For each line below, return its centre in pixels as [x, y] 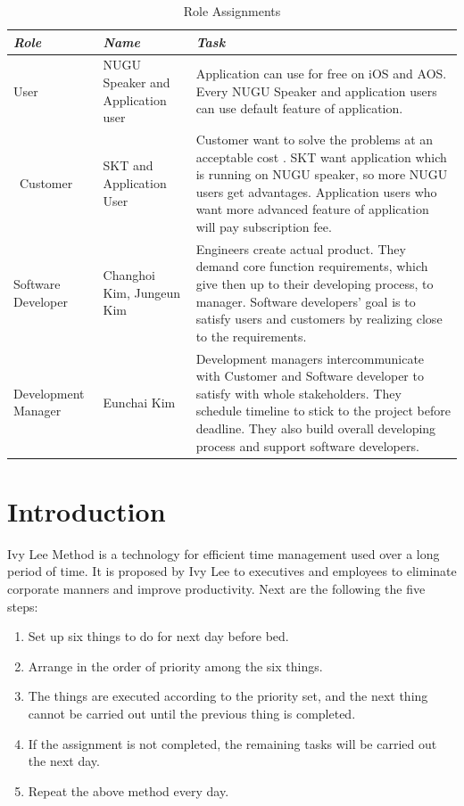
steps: [23, 606]
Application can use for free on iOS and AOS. [321, 74]
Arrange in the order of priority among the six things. [175, 666]
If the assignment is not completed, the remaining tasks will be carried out [232, 743]
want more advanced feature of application [312, 209]
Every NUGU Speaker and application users [316, 90]
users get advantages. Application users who [316, 191]
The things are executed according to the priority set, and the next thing [228, 696]
